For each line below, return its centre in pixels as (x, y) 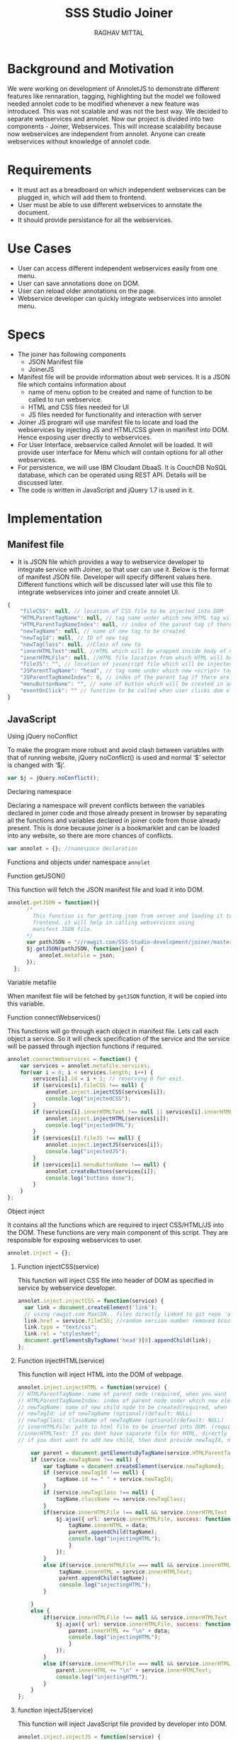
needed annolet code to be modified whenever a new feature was (103, 104)
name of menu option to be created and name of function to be (120, 392)
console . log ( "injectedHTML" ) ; (90, 1125)
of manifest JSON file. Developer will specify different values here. (115, 577)
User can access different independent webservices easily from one (117, 268)
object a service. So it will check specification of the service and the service (119, 1038)
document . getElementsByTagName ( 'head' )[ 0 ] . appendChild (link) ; (118, 1340)
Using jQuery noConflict (42, 737)
